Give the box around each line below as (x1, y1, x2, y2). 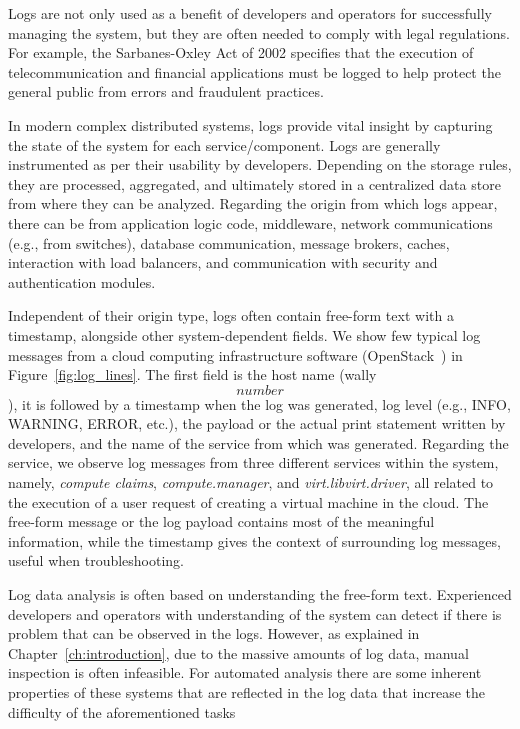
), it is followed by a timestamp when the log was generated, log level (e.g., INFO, (8, 393, 511, 414)
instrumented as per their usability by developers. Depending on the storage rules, (8, 154, 512, 175)
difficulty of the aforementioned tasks (8, 701, 236, 722)
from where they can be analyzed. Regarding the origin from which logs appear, (8, 193, 498, 214)
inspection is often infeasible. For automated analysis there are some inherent (8, 662, 482, 683)
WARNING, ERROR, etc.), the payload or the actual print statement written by (8, 413, 506, 434)
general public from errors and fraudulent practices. (8, 81, 324, 102)
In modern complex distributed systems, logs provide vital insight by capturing (8, 114, 493, 135)
